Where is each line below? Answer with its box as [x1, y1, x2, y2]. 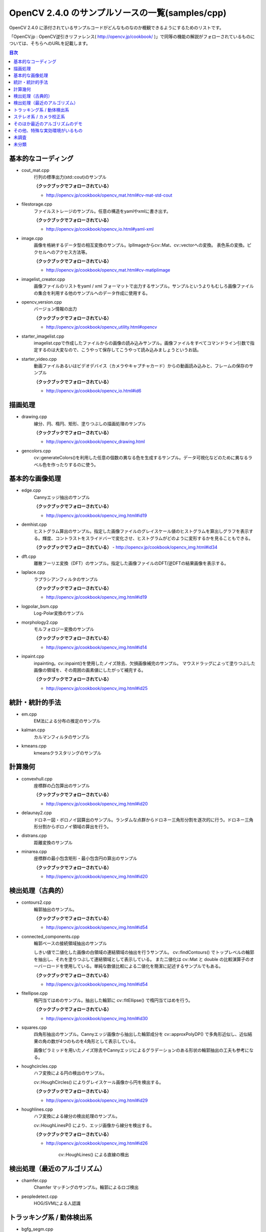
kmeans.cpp [21, 743, 47, 749]
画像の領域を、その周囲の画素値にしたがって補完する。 [33, 667, 146, 673]
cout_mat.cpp [21, 167, 49, 173]
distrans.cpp [21, 833, 47, 839]
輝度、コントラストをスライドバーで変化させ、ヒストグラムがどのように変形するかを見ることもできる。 [42, 535, 253, 541]
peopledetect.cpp [21, 1193, 58, 1199]
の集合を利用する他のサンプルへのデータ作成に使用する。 [33, 290, 150, 296]
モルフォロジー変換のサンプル [33, 626, 95, 632]
